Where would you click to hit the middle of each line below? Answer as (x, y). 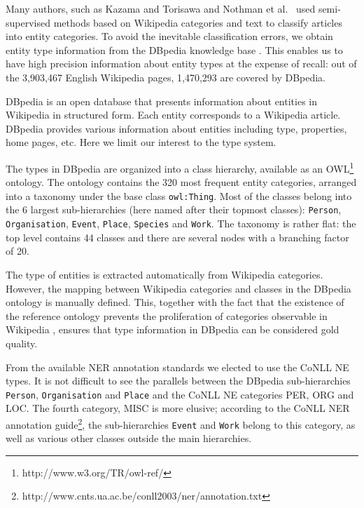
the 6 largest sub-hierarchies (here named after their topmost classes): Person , (174, 209)
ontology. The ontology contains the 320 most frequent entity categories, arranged (181, 182)
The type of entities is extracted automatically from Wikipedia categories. (164, 274)
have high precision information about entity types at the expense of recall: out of (181, 63)
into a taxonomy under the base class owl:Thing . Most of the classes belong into (179, 195)
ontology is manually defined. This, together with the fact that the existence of (175, 302)
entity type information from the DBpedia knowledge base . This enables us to (174, 49)
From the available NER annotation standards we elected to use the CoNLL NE (177, 367)
